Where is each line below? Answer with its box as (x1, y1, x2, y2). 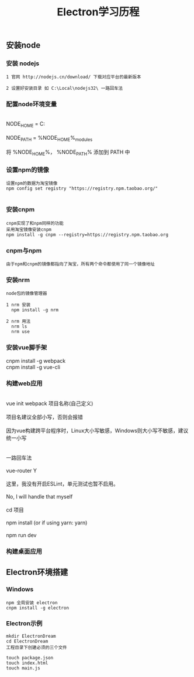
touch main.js (6, 665, 41, 671)
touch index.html (6, 660, 49, 666)
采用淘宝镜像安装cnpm (6, 227, 51, 233)
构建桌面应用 (6, 547, 43, 555)
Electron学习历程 (57, 5, 140, 19)
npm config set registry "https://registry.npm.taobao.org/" (6, 186, 158, 191)
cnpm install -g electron (6, 605, 69, 611)
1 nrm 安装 (6, 302, 31, 308)
